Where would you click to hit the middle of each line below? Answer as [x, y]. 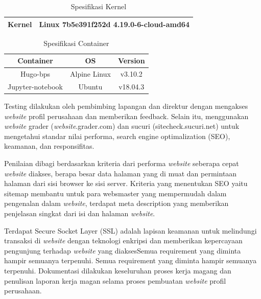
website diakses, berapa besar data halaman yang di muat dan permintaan [121, 173]
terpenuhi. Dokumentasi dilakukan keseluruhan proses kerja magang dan [118, 270]
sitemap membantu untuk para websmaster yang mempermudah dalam [115, 193]
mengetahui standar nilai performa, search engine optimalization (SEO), [117, 136]
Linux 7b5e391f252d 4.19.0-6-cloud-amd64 [114, 24]
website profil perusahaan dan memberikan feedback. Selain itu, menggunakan [126, 116]
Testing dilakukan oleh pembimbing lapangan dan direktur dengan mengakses [126, 106]
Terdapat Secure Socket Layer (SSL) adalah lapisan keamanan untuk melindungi [130, 230]
